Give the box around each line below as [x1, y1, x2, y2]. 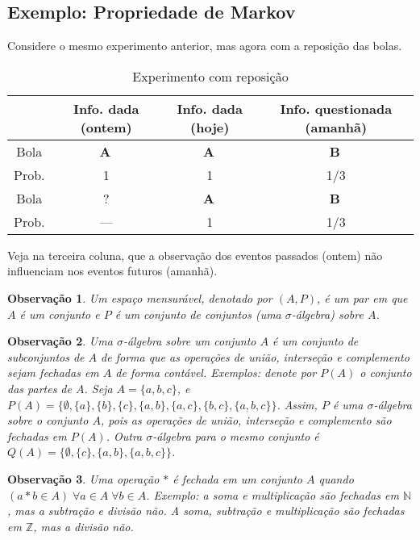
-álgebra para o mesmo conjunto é [152, 427, 319, 444]
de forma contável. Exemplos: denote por [115, 364, 317, 381]
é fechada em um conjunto [173, 470, 302, 487]
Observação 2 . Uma [7, 333, 113, 350]
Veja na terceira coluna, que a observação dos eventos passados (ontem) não [7, 246, 383, 263]
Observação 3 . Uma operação [7, 470, 160, 487]
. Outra [106, 427, 143, 444]
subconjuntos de [7, 348, 85, 365]
